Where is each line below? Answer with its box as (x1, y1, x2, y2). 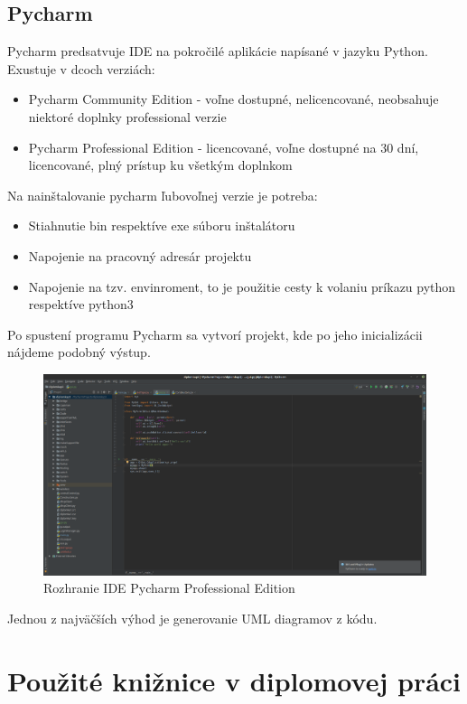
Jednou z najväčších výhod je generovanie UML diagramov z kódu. (7, 609, 378, 628)
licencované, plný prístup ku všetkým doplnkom (28, 155, 293, 174)
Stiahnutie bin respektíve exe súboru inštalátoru (28, 216, 295, 235)
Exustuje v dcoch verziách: (7, 59, 155, 78)
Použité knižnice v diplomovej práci (7, 662, 462, 699)
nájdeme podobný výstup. (7, 343, 151, 361)
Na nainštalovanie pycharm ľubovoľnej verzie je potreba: (7, 185, 318, 204)
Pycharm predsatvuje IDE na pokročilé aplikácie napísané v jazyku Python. (7, 42, 428, 61)
